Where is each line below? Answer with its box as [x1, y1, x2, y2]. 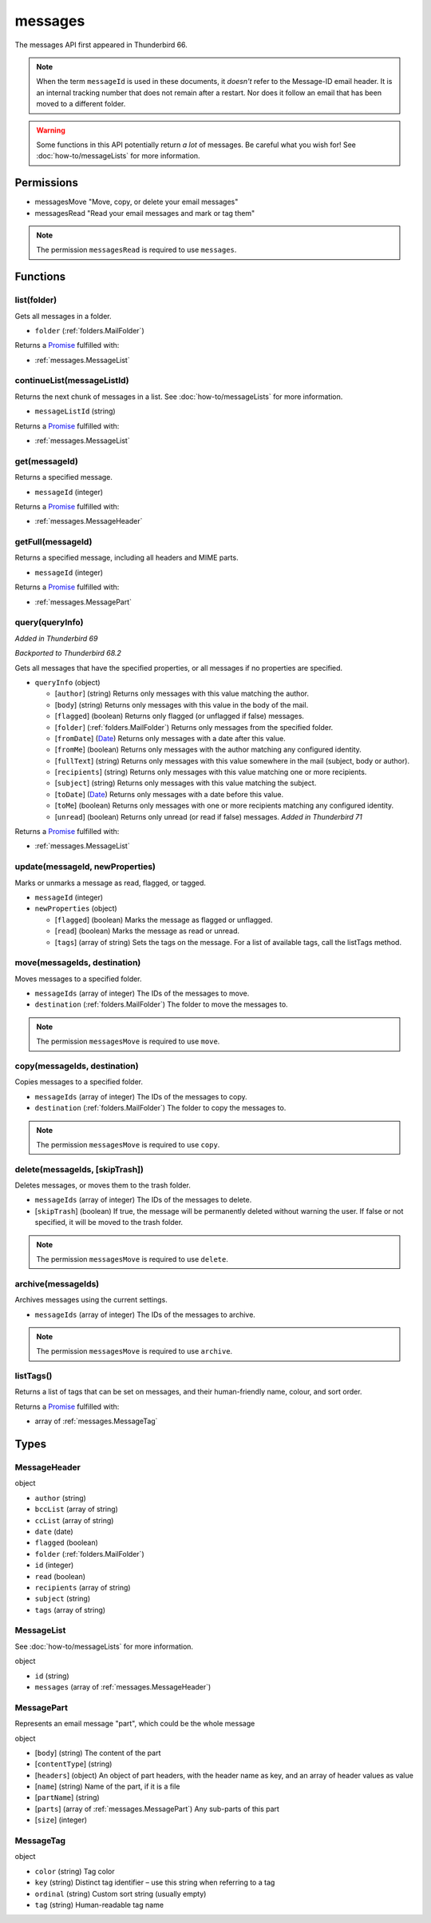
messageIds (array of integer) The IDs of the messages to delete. [34, 1195, 252, 1205]
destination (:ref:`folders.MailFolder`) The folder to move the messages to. [34, 999, 288, 1009]
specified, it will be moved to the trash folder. [34, 1218, 184, 1227]
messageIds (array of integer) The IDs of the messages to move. [34, 988, 250, 999]
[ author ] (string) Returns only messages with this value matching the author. [54, 688, 309, 699]
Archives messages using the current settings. [14, 1295, 168, 1305]
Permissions [14, 176, 79, 190]
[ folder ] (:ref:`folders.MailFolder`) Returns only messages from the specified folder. [54, 722, 334, 732]
